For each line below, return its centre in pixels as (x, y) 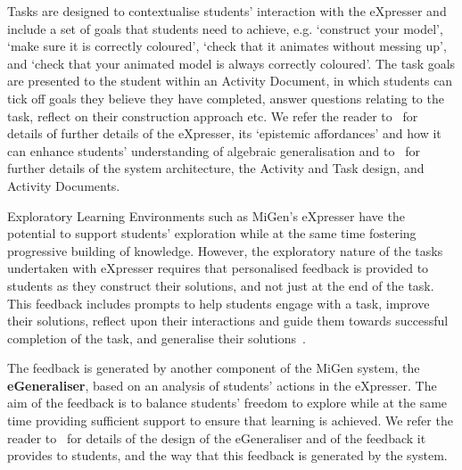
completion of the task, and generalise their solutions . (157, 338)
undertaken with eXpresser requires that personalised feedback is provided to (218, 268)
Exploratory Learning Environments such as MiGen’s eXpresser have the (206, 215)
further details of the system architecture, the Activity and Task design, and (216, 168)
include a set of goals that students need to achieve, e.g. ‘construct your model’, (225, 28)
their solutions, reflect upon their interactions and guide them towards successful (228, 321)
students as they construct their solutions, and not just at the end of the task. (221, 285)
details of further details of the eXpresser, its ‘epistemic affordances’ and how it (224, 133)
